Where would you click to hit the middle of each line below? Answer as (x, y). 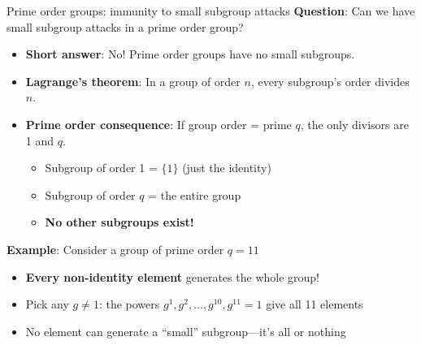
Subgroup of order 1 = (101, 168)
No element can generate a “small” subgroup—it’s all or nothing (186, 331)
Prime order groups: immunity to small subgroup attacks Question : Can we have (211, 11)
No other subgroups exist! (119, 222)
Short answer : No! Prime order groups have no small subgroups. (190, 54)
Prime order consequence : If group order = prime (158, 124)
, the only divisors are (354, 124)
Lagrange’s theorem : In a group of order (133, 81)
